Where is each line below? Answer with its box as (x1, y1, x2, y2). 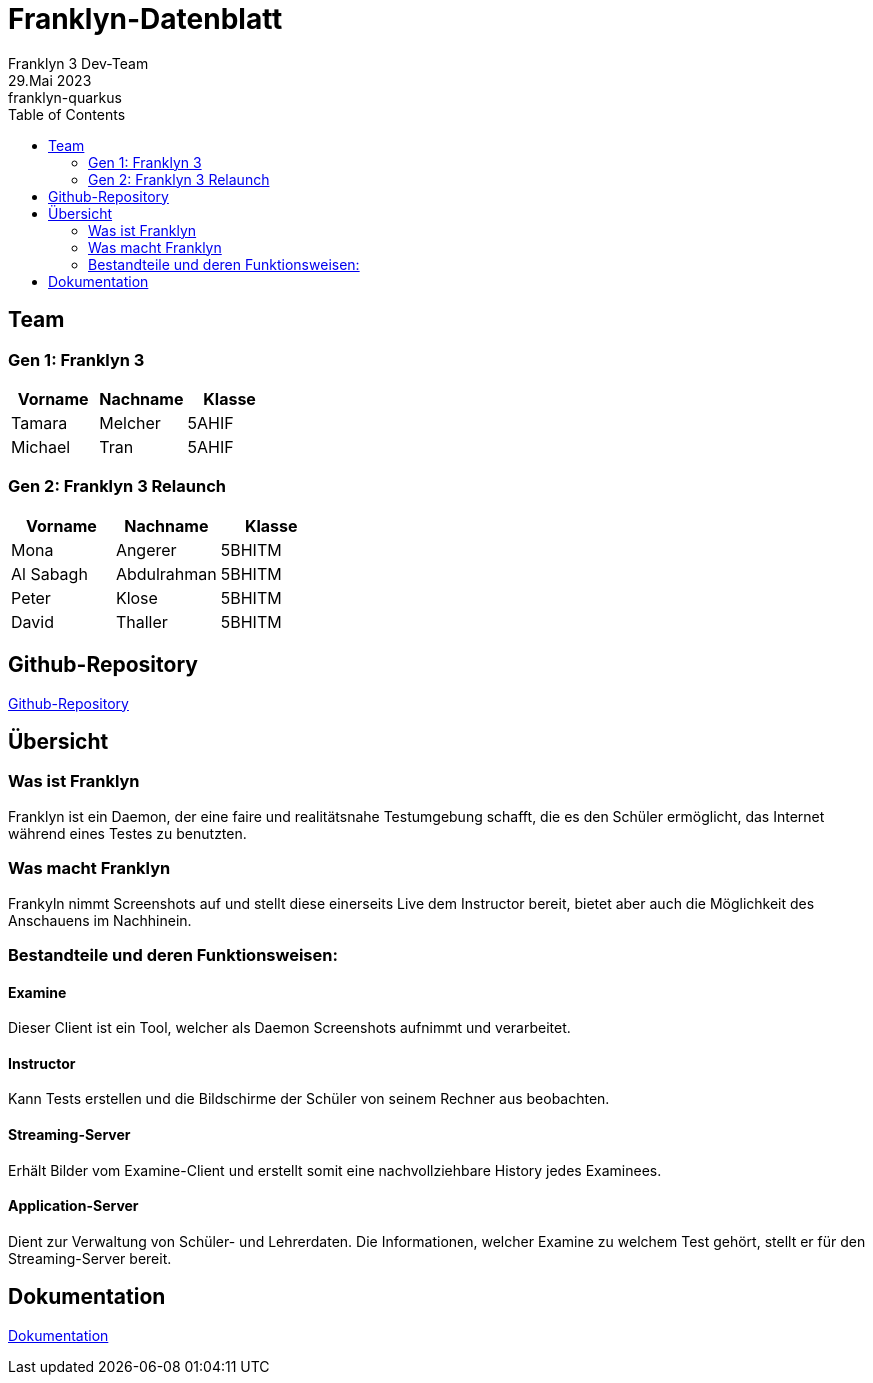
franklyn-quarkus (8, 88, 122, 106)
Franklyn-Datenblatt (8, 2, 283, 36)
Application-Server (8, 1197, 139, 1215)
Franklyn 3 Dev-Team (8, 54, 149, 72)
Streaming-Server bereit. (8, 1249, 172, 1267)
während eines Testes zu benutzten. (8, 824, 247, 842)
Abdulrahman (115, 563, 217, 584)
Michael (11, 436, 71, 457)
